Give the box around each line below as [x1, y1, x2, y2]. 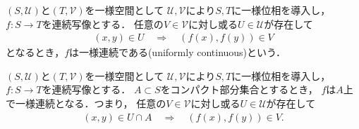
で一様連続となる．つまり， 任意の [6, 96, 166, 110]
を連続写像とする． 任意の [42, 16, 164, 31]
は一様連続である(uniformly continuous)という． [69, 45, 286, 60]
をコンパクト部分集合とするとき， [160, 82, 318, 97]
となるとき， [6, 45, 65, 60]
